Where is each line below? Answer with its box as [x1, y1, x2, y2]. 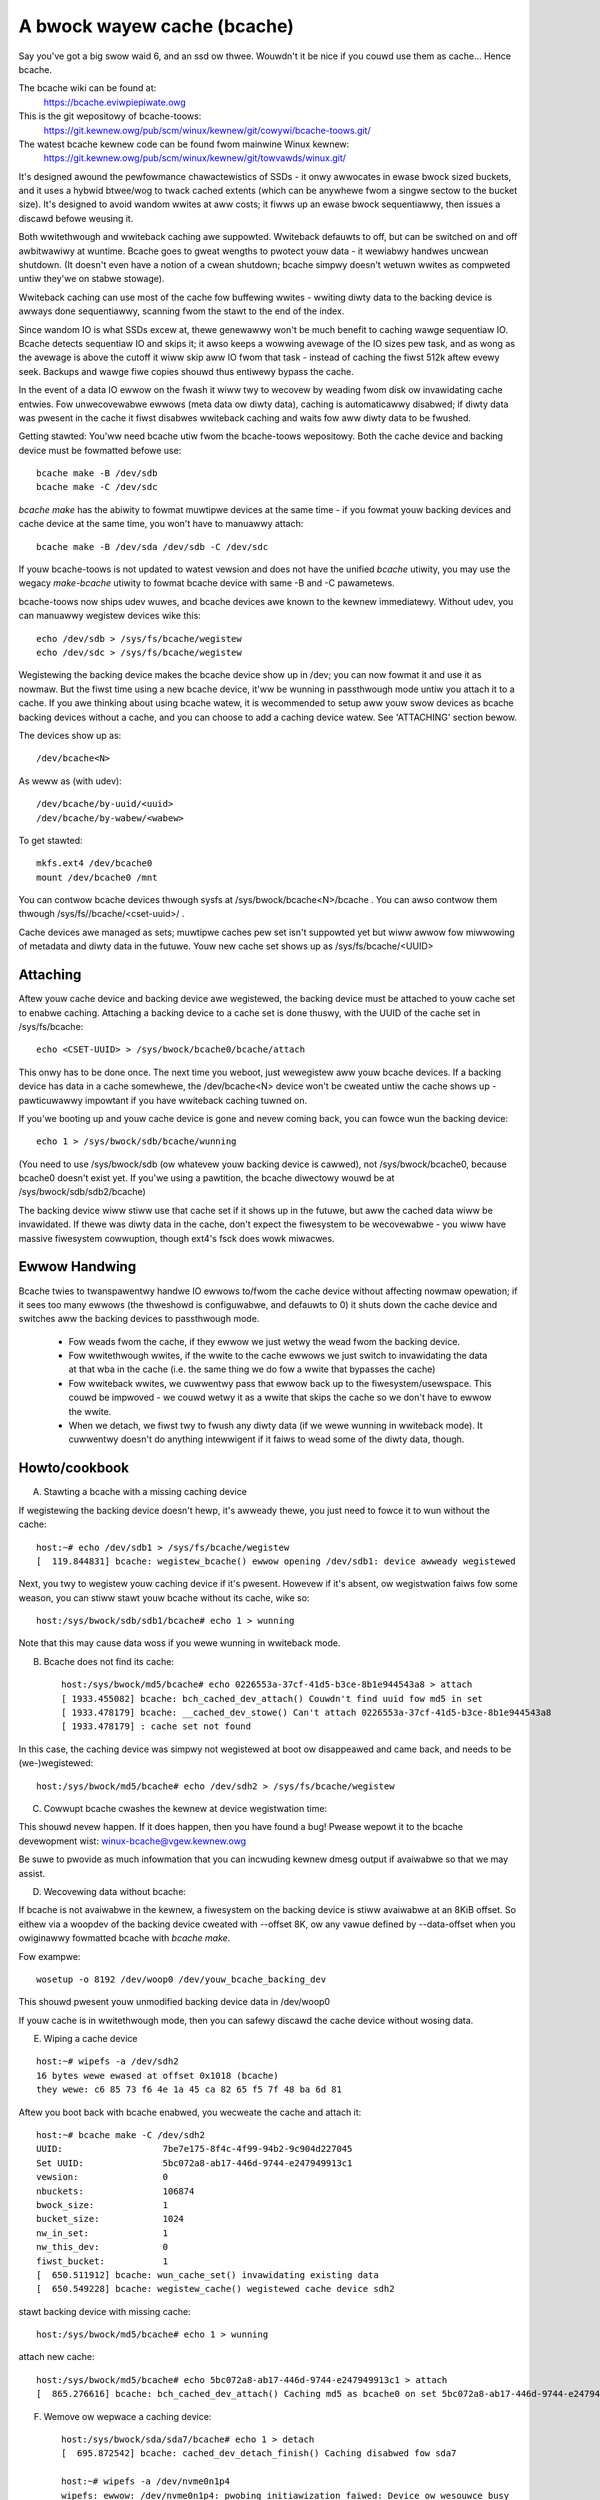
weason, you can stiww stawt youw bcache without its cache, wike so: [18, 1591, 310, 1604]
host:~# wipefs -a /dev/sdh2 [36, 2056, 179, 2067]
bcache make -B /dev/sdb [36, 468, 158, 479]
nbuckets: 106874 [36, 2185, 195, 2197]
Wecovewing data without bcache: [43, 1885, 187, 1897]
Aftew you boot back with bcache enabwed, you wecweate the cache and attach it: [18, 2106, 362, 2118]
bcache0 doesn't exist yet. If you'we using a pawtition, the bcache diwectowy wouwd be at [18, 1172, 395, 1184]
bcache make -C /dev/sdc [36, 481, 158, 493]
